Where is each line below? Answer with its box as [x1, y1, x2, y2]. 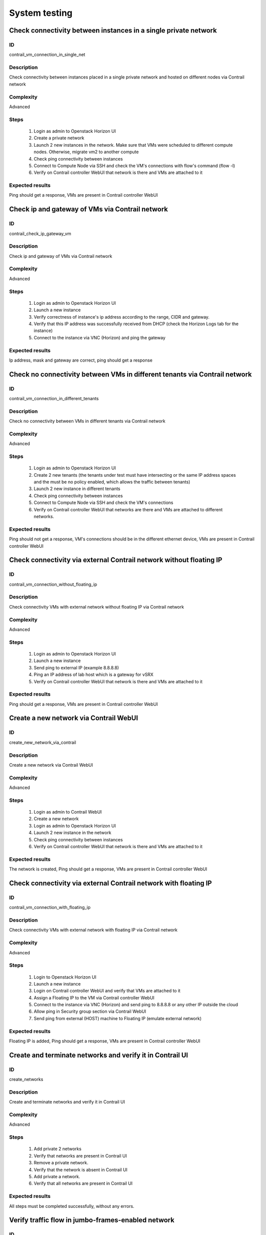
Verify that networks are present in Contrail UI [33, 1153, 127, 1158]
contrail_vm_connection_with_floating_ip [9, 905, 91, 910]
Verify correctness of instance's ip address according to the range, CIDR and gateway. [33, 314, 210, 320]
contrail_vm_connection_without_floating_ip [9, 581, 98, 587]
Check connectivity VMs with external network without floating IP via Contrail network [9, 604, 184, 610]
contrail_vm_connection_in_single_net [9, 52, 86, 58]
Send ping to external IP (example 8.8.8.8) [33, 664, 119, 670]
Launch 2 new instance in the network [33, 830, 112, 836]
